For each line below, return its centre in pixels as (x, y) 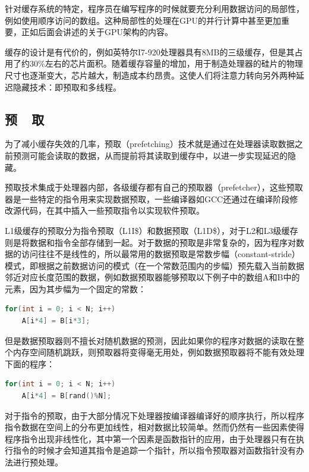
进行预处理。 (38, 462)
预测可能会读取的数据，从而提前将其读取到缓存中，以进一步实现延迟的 (150, 155)
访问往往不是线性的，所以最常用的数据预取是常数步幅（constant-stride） (160, 254)
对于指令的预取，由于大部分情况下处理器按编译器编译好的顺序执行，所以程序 (154, 415)
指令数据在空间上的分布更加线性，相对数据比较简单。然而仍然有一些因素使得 (154, 427)
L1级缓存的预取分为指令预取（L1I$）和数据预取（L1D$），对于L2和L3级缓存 (152, 230)
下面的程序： (30, 363)
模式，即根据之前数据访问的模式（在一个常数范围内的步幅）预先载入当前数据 (154, 265)
